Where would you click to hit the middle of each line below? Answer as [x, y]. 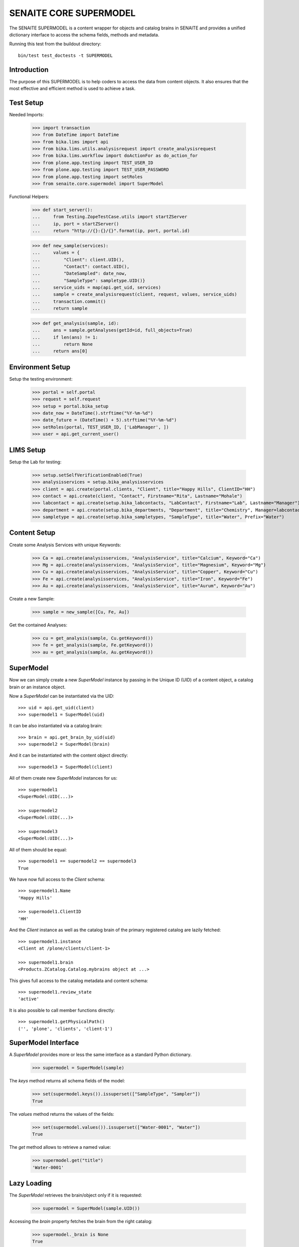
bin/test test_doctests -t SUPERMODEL [66, 55]
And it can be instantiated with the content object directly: [69, 755]
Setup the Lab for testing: [35, 462]
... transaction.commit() [69, 301]
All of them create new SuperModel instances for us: [63, 778]
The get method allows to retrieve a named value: [60, 1147]
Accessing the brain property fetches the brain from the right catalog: [81, 1221]
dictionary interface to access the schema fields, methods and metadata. [84, 34]
